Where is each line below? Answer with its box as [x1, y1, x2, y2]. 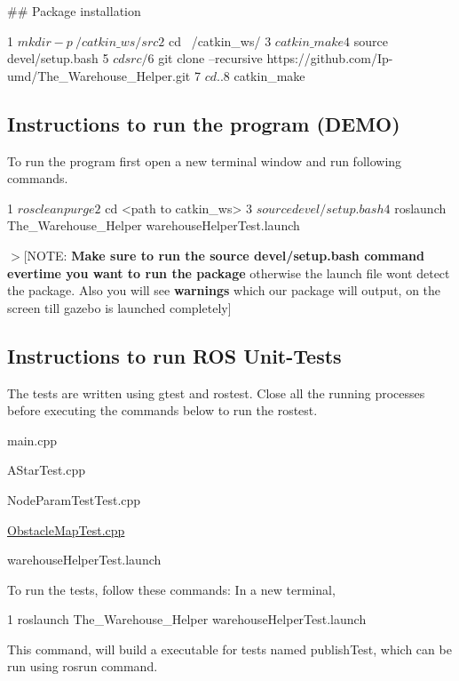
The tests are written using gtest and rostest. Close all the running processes [7, 383, 425, 402]
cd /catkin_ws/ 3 [168, 31, 272, 50]
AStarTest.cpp [7, 461, 86, 479]
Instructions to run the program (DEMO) [7, 109, 400, 137]
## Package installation [7, 2, 141, 20]
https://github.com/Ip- [266, 49, 393, 68]
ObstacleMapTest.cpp [7, 520, 125, 539]
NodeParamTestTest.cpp [7, 490, 141, 509]
